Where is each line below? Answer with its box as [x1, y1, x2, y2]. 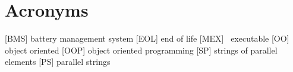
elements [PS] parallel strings [5, 55, 111, 68]
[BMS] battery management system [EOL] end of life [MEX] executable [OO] [5, 32, 289, 45]
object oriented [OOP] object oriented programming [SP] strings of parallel [5, 43, 278, 56]
